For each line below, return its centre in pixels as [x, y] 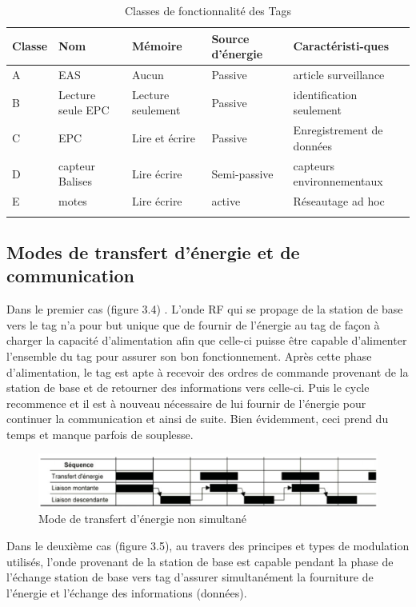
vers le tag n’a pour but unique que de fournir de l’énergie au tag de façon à [193, 324]
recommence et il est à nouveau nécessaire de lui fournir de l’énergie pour [186, 403]
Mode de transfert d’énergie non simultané [143, 519]
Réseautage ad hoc [339, 201]
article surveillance [339, 75]
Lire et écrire [164, 138]
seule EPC [84, 110]
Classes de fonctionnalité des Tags [208, 10]
